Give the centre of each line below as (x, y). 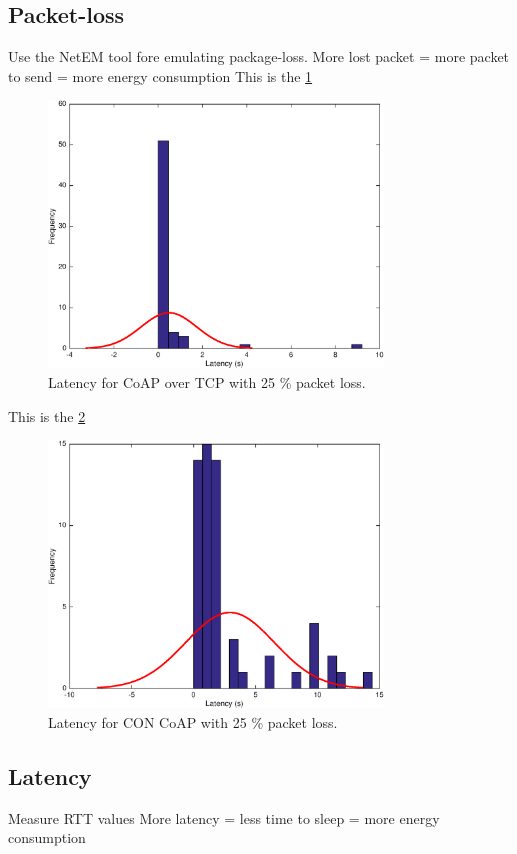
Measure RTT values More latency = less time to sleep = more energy (224, 817)
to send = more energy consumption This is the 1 (160, 75)
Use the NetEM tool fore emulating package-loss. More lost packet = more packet (259, 56)
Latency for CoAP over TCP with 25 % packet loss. (207, 382)
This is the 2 (47, 415)
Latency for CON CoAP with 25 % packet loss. (193, 721)
